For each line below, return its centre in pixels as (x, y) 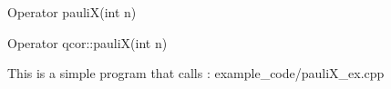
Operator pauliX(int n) (72, 12)
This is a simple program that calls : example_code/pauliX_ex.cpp (196, 73)
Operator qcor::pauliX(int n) (87, 42)
